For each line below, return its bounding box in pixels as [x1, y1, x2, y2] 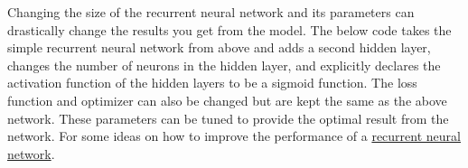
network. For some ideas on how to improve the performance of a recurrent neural [7, 126, 461, 145]
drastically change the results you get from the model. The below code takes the [7, 20, 452, 39]
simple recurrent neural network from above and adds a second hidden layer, [7, 38, 431, 57]
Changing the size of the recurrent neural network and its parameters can [7, 3, 415, 21]
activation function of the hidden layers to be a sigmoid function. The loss [7, 73, 417, 92]
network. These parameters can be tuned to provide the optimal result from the [7, 108, 449, 127]
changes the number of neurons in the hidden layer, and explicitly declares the [7, 55, 441, 74]
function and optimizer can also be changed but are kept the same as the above [7, 90, 447, 109]
